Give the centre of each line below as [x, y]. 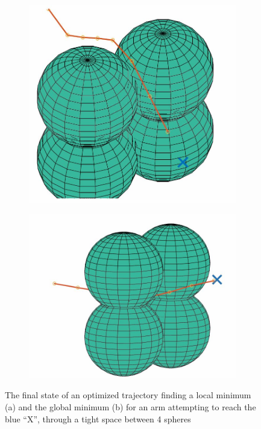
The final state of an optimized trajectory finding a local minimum [128, 395]
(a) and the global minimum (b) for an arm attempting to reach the [130, 407]
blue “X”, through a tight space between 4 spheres [98, 418]
